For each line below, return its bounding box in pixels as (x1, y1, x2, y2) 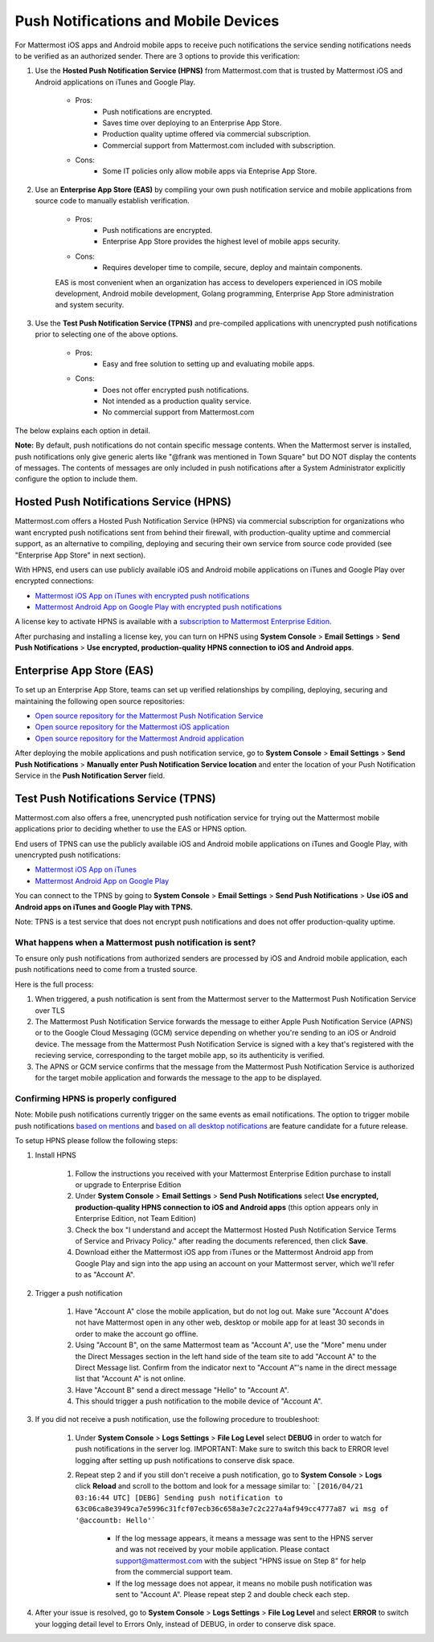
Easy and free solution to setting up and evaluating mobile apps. (102, 358, 315, 369)
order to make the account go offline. (75, 1329, 199, 1338)
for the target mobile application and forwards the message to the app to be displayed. (35, 1072, 322, 1082)
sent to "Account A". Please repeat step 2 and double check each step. (115, 1589, 350, 1599)
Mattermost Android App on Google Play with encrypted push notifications (35, 602, 282, 612)
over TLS (35, 1005, 66, 1015)
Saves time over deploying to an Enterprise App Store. (102, 117, 282, 128)
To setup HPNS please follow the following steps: (14, 1135, 178, 1145)
